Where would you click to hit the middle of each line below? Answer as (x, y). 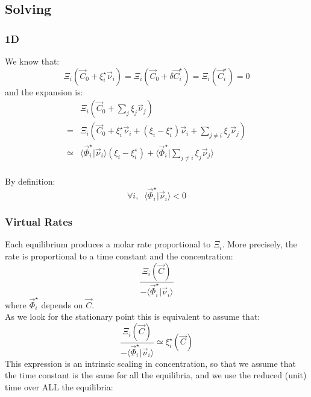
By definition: (30, 181)
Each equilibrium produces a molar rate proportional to (108, 244)
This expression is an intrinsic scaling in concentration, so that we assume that (150, 363)
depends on (62, 304)
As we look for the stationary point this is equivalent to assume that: (133, 316)
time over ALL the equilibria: (59, 386)
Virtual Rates (39, 222)
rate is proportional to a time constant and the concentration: (119, 256)
